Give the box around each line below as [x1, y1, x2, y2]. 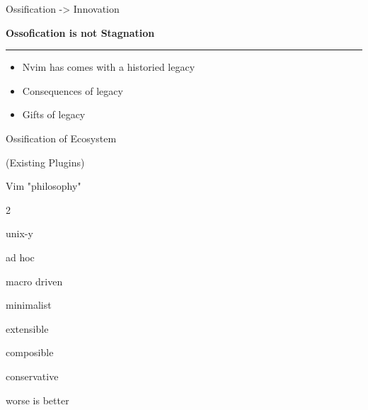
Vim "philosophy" [6, 178, 81, 193]
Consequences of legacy [22, 83, 123, 98]
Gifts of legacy [22, 107, 86, 122]
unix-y [6, 226, 33, 241]
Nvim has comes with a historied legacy [22, 59, 195, 74]
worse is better [6, 392, 69, 407]
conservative [6, 368, 59, 383]
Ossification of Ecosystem [6, 130, 117, 145]
